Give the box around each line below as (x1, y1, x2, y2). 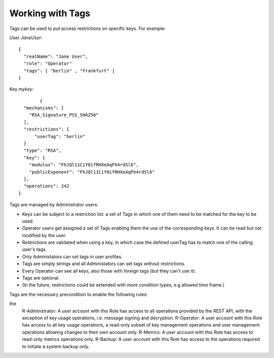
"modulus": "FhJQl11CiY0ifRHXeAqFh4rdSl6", (28, 162, 139, 168)
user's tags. (22, 246, 47, 252)
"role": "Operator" (23, 61, 72, 67)
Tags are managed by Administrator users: (9, 202, 98, 208)
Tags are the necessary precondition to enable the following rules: (9, 291, 148, 297)
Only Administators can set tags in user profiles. (22, 253, 123, 259)
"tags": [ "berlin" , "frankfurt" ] (23, 68, 115, 74)
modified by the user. (22, 232, 67, 238)
